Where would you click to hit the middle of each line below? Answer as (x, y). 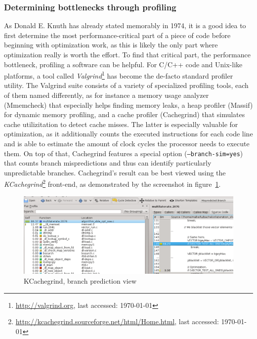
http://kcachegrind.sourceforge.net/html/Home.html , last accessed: (117, 321)
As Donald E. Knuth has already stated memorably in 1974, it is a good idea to (125, 25)
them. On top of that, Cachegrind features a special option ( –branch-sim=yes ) (124, 153)
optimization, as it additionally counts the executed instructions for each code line (128, 134)
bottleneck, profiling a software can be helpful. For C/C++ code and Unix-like (123, 64)
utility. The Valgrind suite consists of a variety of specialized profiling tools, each (126, 85)
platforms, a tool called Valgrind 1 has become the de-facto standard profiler (119, 75)
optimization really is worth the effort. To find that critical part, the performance (127, 54)
